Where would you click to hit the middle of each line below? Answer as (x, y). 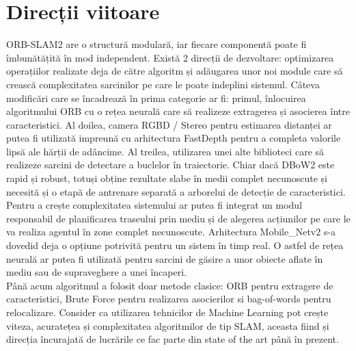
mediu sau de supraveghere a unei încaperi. (96, 272)
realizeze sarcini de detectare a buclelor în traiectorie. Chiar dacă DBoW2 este (170, 165)
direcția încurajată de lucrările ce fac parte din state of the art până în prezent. (173, 339)
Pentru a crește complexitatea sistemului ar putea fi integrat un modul (154, 205)
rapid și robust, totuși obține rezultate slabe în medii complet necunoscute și (167, 178)
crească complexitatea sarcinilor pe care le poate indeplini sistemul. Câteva (163, 84)
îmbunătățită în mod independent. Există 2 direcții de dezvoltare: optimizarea (170, 57)
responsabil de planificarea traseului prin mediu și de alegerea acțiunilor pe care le (178, 218)
